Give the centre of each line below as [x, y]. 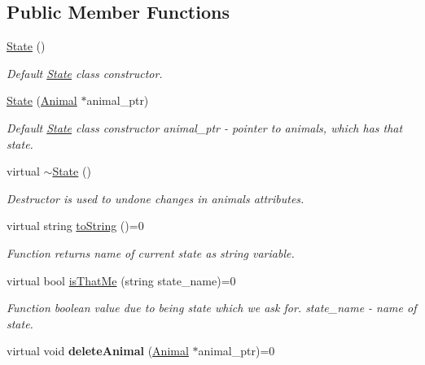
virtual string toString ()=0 [75, 226]
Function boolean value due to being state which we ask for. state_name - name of [212, 308]
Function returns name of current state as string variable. [151, 252]
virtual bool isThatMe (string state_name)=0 [121, 280]
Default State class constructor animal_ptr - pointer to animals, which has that [205, 127]
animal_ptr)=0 [237, 351]
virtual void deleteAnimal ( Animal [98, 351]
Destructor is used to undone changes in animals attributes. [156, 198]
